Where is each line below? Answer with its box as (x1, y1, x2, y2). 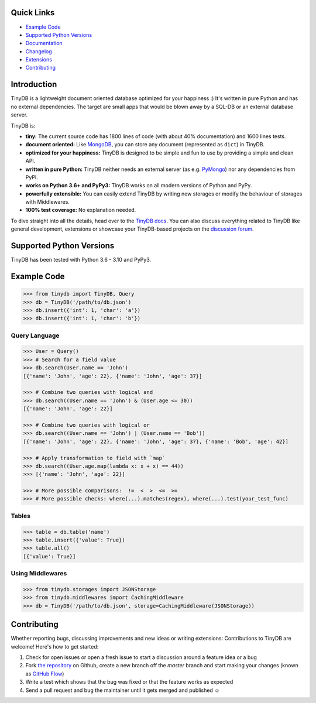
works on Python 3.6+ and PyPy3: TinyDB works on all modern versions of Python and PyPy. (25, 182, 252, 189)
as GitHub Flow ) (25, 670, 64, 677)
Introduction (11, 80, 57, 90)
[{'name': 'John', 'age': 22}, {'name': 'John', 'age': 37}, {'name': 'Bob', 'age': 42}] (23, 438, 289, 445)
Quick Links (11, 8, 55, 18)
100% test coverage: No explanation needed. (25, 207, 136, 214)
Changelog (25, 47, 52, 55)
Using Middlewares (11, 570, 67, 578)
